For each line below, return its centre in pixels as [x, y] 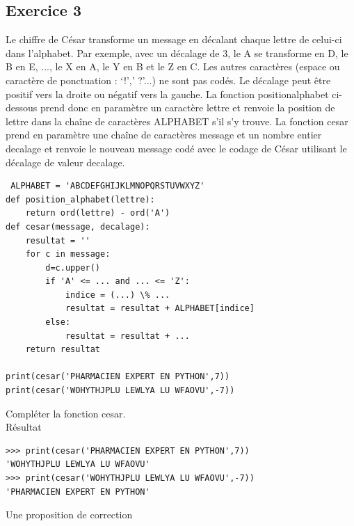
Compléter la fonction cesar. [66, 413]
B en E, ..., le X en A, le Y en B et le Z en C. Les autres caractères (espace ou [173, 66]
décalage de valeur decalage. [65, 162]
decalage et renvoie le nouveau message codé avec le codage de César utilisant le [176, 148]
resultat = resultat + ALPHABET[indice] [160, 309]
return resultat [63, 350]
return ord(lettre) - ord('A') [98, 213]
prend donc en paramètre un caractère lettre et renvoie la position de [187, 107]
